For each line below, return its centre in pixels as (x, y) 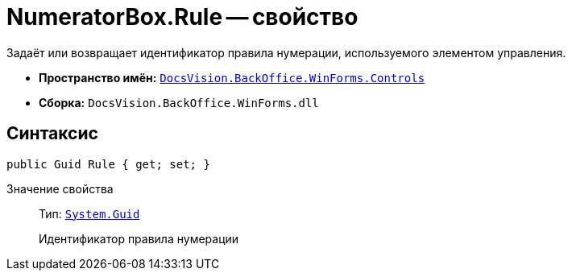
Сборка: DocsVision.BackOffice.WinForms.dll (179, 102)
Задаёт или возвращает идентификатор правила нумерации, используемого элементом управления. (286, 52)
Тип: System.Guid (89, 213)
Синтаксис (52, 134)
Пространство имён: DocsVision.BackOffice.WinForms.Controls (232, 77)
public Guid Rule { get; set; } (108, 164)
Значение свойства (60, 188)
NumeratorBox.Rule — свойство (182, 17)
